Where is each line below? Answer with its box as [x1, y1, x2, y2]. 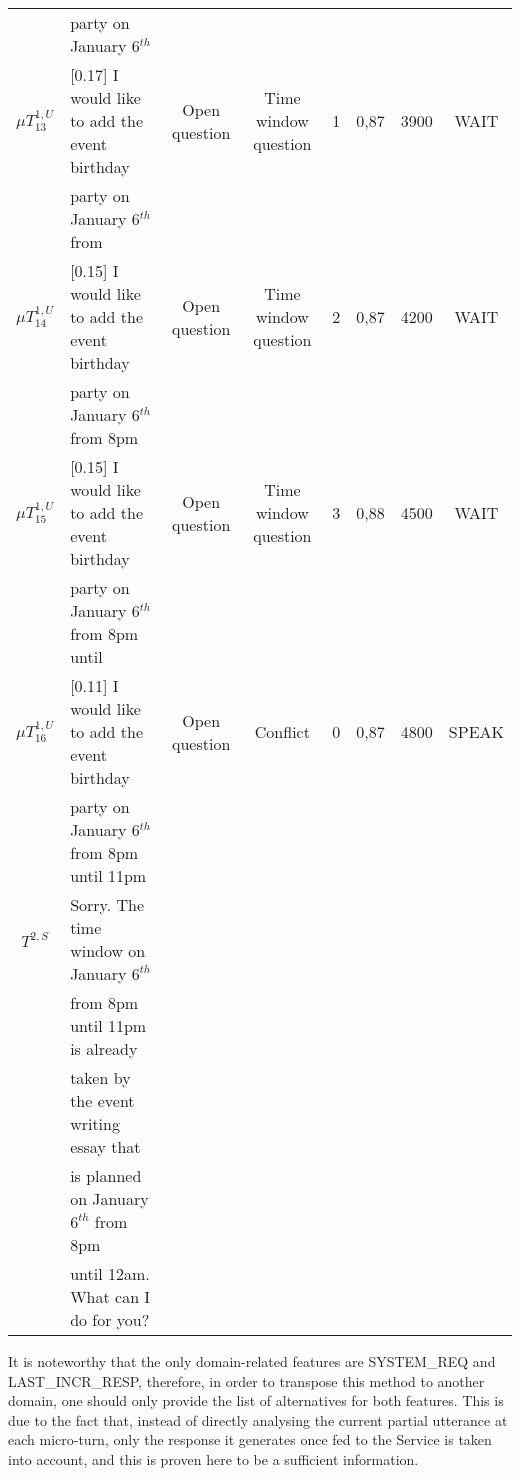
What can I [70, 1285, 151, 1308]
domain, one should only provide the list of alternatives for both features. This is [8, 1390, 504, 1411]
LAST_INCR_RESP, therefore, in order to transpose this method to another [8, 1370, 485, 1391]
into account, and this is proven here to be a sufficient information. [8, 1448, 419, 1469]
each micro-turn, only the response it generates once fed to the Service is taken [8, 1429, 492, 1450]
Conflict [254, 720, 310, 743]
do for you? [70, 1308, 150, 1331]
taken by [70, 1066, 131, 1089]
